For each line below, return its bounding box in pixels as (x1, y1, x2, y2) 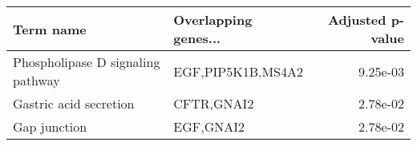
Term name (13, 19, 87, 38)
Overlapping (173, 10, 253, 29)
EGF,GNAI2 (173, 117, 245, 136)
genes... (173, 29, 221, 47)
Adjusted (327, 10, 387, 29)
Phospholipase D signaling (13, 53, 160, 71)
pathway (13, 71, 60, 89)
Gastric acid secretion (13, 94, 135, 112)
